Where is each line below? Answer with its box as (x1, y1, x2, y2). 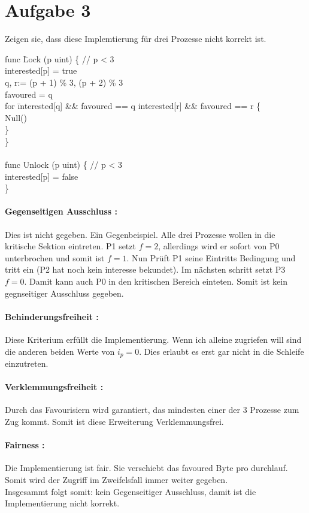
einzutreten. (5, 357, 49, 370)
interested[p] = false (5, 170, 78, 182)
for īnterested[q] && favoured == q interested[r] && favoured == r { (5, 99, 261, 112)
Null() (5, 111, 27, 123)
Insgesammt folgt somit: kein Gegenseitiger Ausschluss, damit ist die (5, 485, 256, 497)
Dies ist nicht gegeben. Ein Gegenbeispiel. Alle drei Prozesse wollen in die (5, 228, 275, 240)
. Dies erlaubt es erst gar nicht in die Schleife (139, 345, 304, 357)
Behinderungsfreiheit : (5, 310, 99, 322)
